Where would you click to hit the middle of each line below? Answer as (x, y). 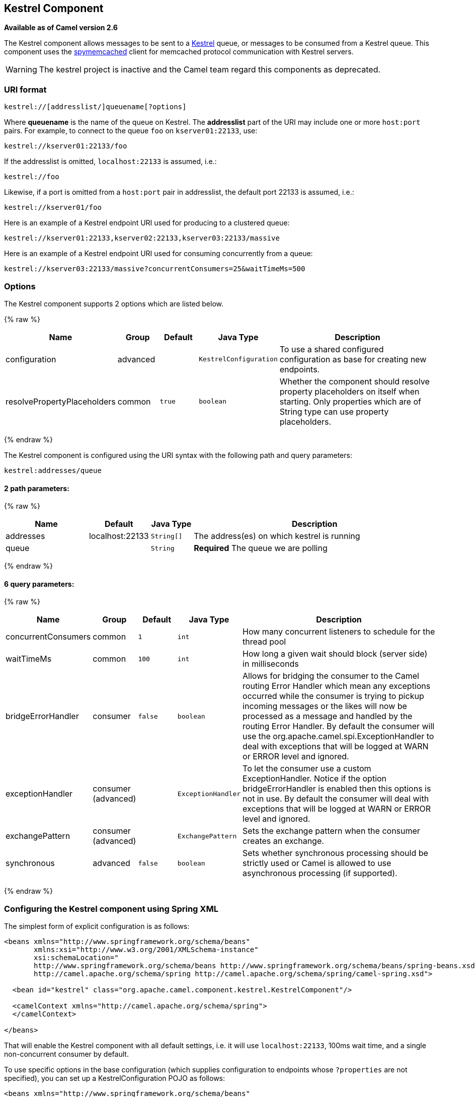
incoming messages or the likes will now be (325, 706)
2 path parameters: (37, 488)
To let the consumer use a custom (307, 769)
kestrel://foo (32, 177)
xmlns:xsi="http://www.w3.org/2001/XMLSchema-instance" (146, 950)
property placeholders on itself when (349, 391)
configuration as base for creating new (353, 359)
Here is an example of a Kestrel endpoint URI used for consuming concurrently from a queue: (159, 254)
